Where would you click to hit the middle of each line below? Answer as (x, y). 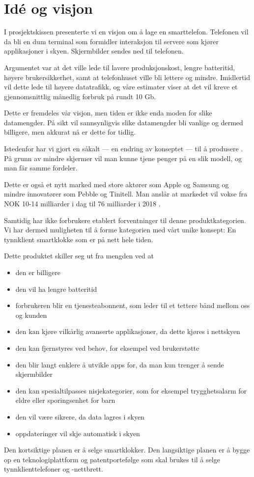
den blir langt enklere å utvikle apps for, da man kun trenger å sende (120, 364)
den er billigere (38, 272)
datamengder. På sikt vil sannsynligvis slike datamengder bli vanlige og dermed (124, 122)
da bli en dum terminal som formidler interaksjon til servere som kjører (111, 41)
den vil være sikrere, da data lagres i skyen (80, 416)
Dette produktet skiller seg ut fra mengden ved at (79, 256)
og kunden (31, 315)
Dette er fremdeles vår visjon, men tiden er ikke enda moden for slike (108, 113)
